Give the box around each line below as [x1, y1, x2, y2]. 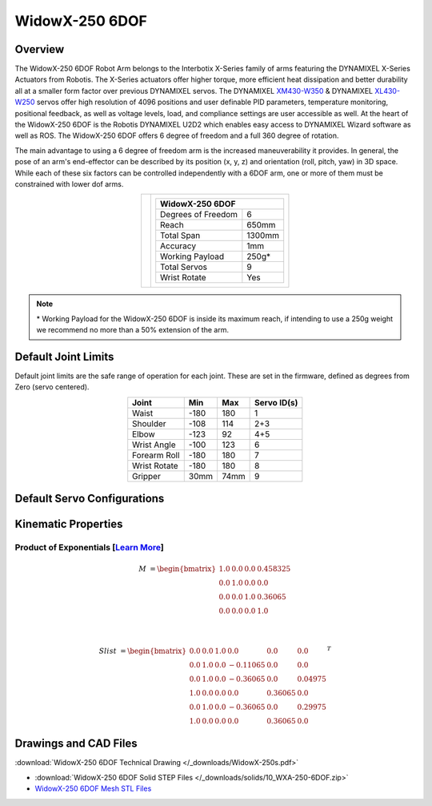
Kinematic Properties [14, 518, 123, 531]
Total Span [160, 230, 201, 241]
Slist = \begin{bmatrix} [98, 646, 187, 655]
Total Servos [160, 261, 208, 272]
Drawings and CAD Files [14, 737, 138, 751]
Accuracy [160, 240, 196, 252]
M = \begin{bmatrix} [138, 565, 216, 574]
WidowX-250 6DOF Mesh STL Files [34, 784, 152, 793]
